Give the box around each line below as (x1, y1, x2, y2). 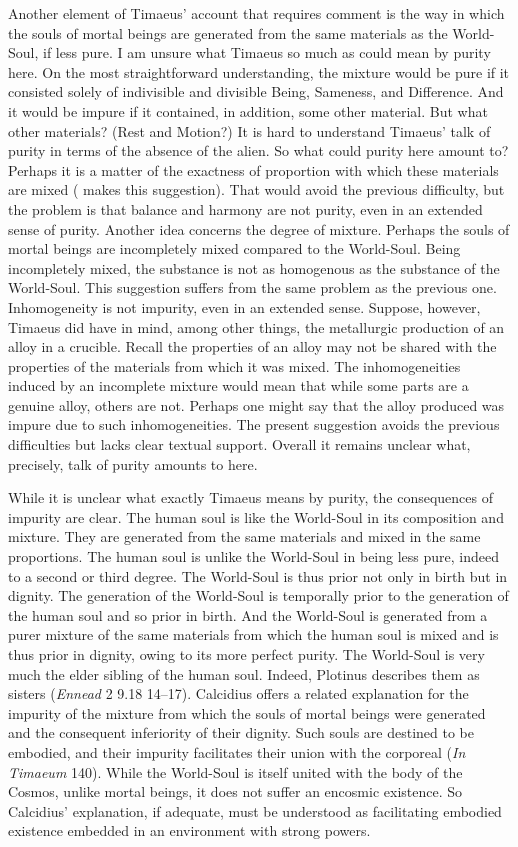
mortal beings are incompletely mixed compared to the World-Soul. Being (8, 238, 461, 259)
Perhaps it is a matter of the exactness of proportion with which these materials (8, 159, 499, 180)
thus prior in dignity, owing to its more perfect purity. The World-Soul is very (8, 644, 485, 664)
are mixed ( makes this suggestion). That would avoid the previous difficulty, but (8, 179, 505, 200)
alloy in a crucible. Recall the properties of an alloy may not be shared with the (8, 336, 497, 357)
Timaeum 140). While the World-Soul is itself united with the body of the (8, 761, 463, 782)
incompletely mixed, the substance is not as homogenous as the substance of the (8, 257, 500, 278)
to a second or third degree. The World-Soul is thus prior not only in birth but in (8, 565, 508, 586)
